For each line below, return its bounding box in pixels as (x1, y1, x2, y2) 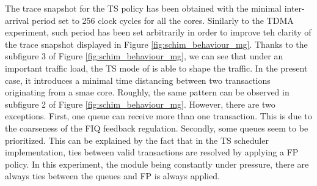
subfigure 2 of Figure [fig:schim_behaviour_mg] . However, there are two (5, 97, 275, 110)
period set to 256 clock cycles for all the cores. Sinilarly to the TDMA (32, 13, 294, 26)
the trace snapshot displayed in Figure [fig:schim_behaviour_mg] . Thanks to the (5, 37, 308, 50)
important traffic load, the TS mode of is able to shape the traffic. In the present (5, 61, 308, 74)
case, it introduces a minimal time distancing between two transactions (5, 73, 271, 86)
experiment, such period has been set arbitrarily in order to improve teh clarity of (5, 26, 312, 39)
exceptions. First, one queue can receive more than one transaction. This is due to (5, 110, 312, 122)
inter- (284, 2, 305, 14)
